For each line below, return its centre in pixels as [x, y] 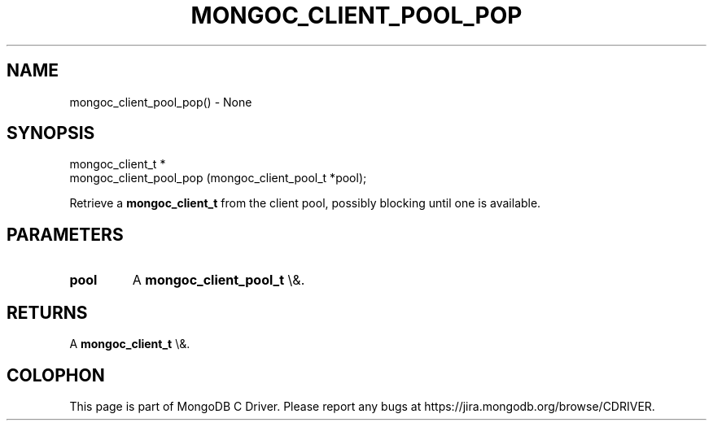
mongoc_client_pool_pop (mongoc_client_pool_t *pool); [218, 178]
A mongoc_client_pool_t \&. [219, 280]
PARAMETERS [65, 234]
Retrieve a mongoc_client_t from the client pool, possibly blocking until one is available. [305, 203]
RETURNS [47, 312]
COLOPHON [56, 375]
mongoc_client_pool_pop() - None [161, 102]
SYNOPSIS [51, 133]
